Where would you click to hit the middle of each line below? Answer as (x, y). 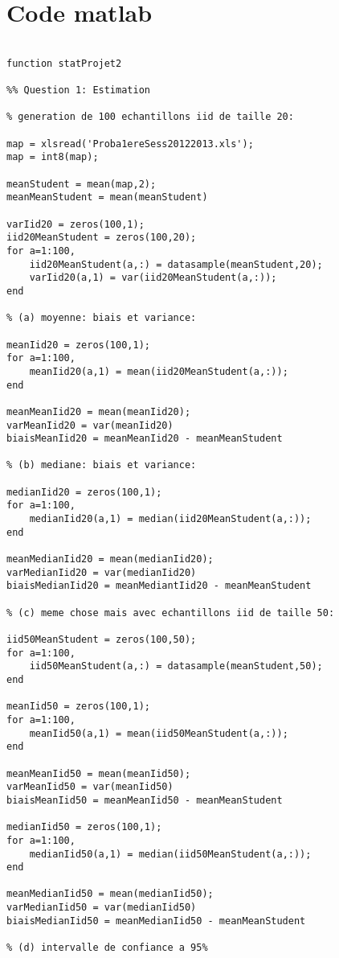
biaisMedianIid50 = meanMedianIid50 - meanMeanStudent (156, 921)
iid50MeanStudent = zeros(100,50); (102, 639)
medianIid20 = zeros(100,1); (84, 492)
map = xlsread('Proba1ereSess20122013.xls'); (130, 144)
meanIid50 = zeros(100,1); (78, 707)
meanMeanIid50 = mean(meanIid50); (99, 773)
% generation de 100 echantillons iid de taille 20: (150, 117)
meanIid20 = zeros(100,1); (78, 345)
